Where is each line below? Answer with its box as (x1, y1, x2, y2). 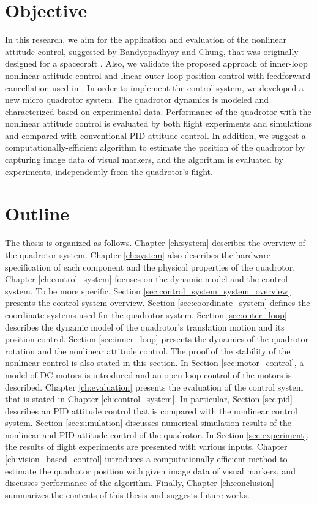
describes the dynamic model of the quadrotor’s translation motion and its (5, 320, 285, 333)
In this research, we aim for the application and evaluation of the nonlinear (5, 33, 286, 46)
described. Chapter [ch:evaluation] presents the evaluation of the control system (5, 380, 304, 393)
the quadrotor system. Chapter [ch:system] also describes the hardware (5, 248, 270, 261)
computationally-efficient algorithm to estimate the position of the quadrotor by (5, 141, 305, 154)
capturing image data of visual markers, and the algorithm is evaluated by (5, 153, 284, 166)
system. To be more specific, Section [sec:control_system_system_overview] (5, 284, 291, 297)
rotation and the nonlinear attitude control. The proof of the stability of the (5, 344, 291, 357)
